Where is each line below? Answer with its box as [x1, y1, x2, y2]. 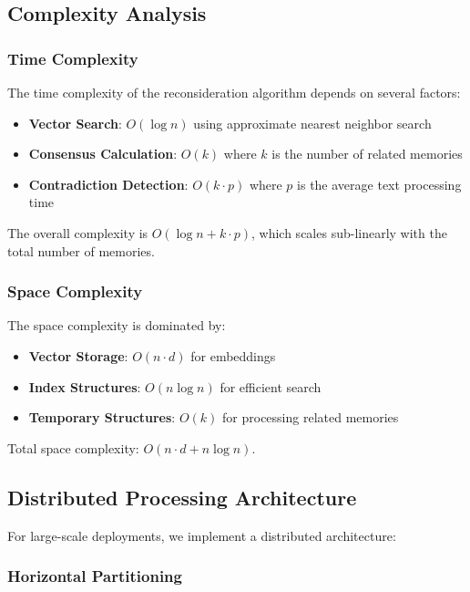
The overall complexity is [7, 223, 148, 242]
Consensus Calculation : [28, 144, 178, 163]
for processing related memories [222, 408, 399, 427]
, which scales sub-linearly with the [251, 223, 447, 242]
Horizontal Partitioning [7, 565, 182, 587]
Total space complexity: [7, 438, 139, 457]
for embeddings [190, 346, 276, 365]
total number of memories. [7, 241, 155, 260]
